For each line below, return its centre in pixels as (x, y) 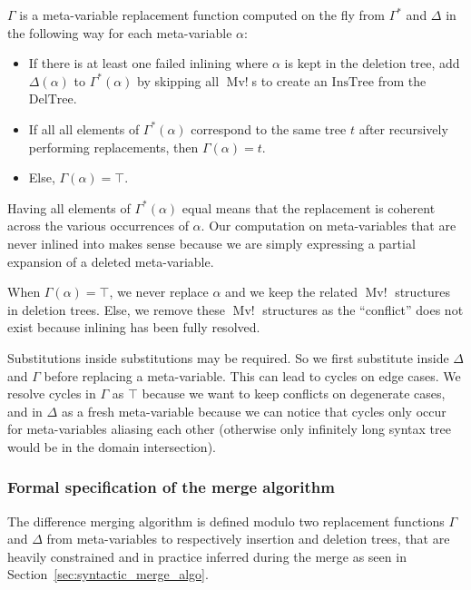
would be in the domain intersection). (112, 446)
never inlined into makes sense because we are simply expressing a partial (211, 243)
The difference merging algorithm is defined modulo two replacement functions (226, 521)
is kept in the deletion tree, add (372, 63)
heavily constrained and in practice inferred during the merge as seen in (207, 556)
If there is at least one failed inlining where (148, 63)
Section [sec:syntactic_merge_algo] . (108, 574)
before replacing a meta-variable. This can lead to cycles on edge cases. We (252, 375)
